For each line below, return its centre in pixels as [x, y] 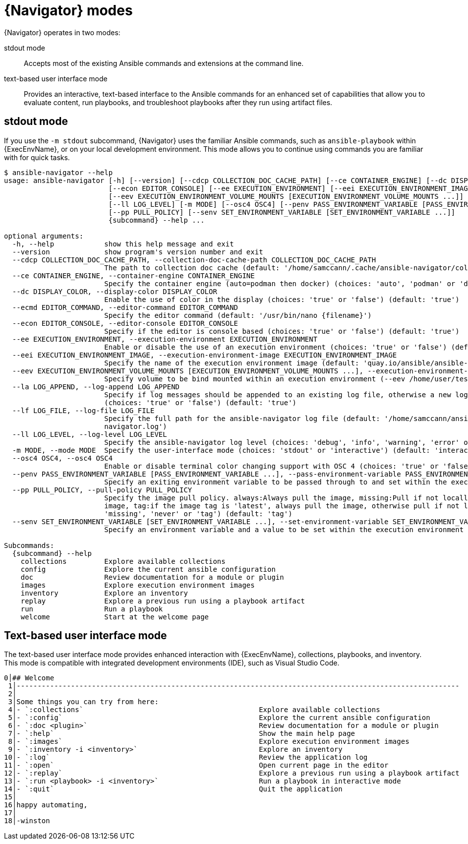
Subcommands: [29, 545]
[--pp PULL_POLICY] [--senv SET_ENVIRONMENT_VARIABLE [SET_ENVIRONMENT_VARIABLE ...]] [282, 212]
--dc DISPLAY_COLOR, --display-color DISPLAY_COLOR [115, 291]
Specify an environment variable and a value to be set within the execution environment [284, 529]
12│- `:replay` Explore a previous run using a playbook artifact [232, 773]
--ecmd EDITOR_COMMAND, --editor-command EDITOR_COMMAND [125, 307]
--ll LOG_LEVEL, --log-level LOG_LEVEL [89, 434]
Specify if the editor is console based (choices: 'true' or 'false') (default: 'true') [282, 331]
